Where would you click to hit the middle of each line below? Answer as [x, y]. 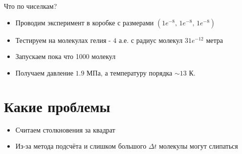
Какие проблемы [57, 106]
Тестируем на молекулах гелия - [63, 40]
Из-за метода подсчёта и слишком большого [81, 146]
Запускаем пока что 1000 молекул [66, 56]
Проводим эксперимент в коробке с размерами [85, 22]
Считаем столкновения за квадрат [65, 129]
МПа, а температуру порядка [130, 72]
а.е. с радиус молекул [151, 40]
